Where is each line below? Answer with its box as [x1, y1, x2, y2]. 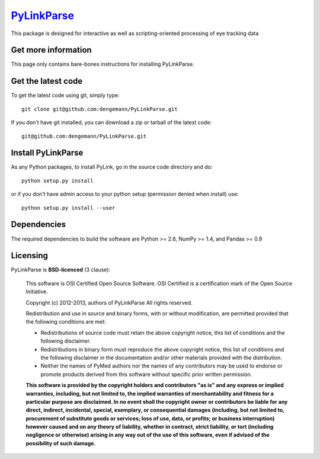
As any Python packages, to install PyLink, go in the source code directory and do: [11, 163, 213, 170]
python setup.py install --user [21, 204, 116, 211]
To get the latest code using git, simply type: [11, 92, 120, 99]
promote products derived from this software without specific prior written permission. [40, 371, 252, 378]
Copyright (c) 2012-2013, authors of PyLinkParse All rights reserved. [25, 299, 193, 306]
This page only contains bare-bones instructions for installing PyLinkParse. [11, 61, 195, 68]
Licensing [11, 251, 49, 261]
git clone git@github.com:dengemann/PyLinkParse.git [21, 106, 178, 112]
